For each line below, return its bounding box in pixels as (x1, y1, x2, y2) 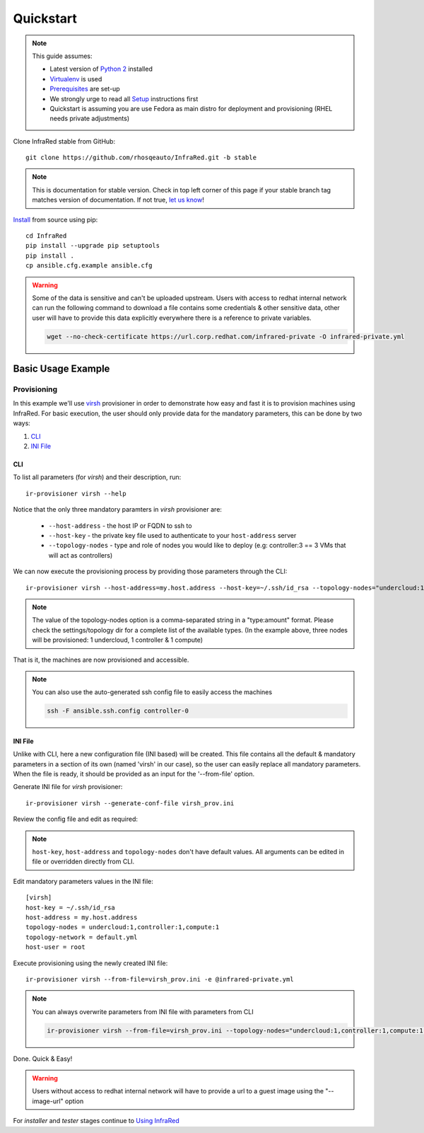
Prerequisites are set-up (49, 85, 120, 93)
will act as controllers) (48, 551, 113, 559)
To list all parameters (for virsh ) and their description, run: (13, 473, 182, 481)
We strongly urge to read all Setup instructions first (49, 94, 199, 103)
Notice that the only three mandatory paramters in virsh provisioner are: (13, 505, 223, 514)
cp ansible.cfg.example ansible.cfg (25, 262, 153, 270)
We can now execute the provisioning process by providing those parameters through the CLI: (13, 567, 288, 576)
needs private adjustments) (49, 114, 130, 123)
